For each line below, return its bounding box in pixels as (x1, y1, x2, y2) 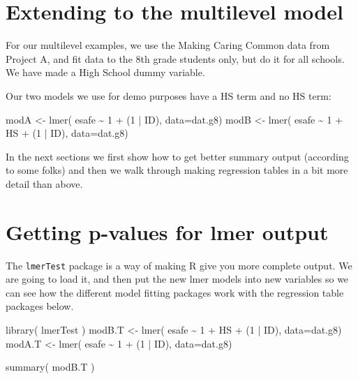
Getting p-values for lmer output (6, 217, 329, 246)
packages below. (6, 299, 74, 313)
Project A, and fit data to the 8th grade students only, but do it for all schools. (6, 51, 345, 66)
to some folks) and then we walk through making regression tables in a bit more (6, 163, 348, 177)
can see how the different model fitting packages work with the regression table (6, 285, 344, 299)
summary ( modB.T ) (6, 359, 95, 374)
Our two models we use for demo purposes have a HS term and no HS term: (6, 88, 331, 103)
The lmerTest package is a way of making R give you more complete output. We (6, 258, 352, 272)
